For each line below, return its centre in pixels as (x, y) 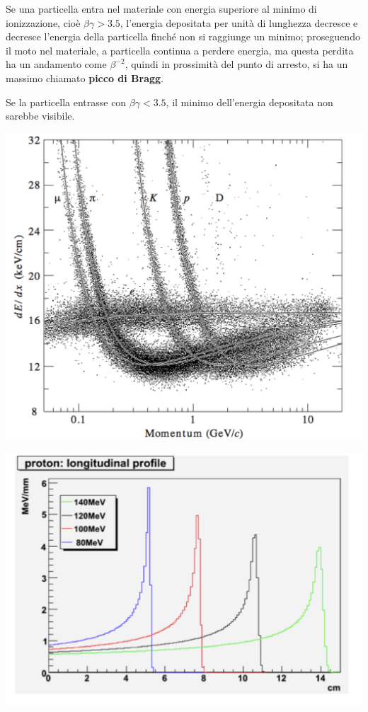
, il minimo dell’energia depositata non (249, 102)
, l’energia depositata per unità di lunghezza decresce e (239, 22)
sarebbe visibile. (40, 116)
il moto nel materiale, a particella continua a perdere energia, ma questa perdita (180, 50)
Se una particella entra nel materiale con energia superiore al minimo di (161, 8)
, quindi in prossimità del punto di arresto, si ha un (236, 64)
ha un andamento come (56, 64)
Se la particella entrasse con (66, 102)
